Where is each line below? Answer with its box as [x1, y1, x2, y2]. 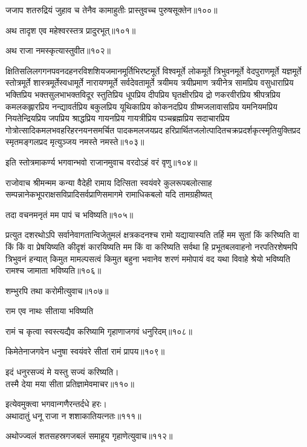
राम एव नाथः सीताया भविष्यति [5, 304, 94, 317]
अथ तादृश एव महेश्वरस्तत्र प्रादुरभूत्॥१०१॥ [5, 24, 136, 36]
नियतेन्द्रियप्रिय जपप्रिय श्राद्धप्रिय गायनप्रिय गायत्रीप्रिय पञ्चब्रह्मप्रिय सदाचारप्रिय [5, 112, 230, 124]
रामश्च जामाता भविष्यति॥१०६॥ [5, 264, 102, 277]
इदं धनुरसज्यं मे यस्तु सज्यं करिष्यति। [5, 365, 119, 378]
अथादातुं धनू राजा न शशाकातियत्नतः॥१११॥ [5, 409, 141, 422]
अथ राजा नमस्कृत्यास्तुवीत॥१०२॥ [5, 44, 111, 57]
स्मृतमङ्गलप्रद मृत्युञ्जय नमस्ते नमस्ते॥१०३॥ [5, 135, 144, 148]
